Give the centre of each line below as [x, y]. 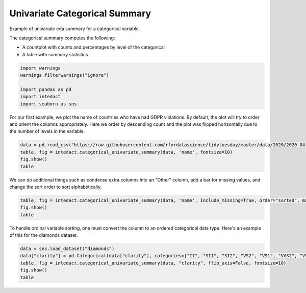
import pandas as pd [46, 89]
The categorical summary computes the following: [62, 38]
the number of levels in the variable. [47, 131]
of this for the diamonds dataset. [44, 235]
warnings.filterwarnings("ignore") [65, 75]
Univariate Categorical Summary [80, 13]
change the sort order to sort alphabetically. [56, 187]
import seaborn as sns [48, 104]
